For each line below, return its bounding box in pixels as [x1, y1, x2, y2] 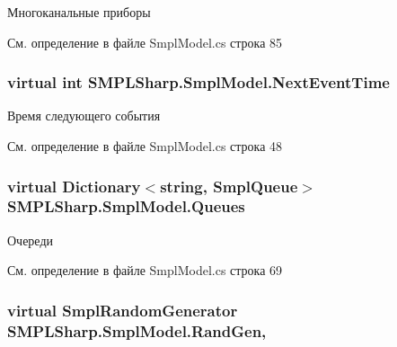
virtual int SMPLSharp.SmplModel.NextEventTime [7, 71, 390, 93]
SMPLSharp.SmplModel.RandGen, [7, 319, 267, 342]
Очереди [7, 230, 54, 249]
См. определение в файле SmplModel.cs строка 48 [7, 137, 283, 155]
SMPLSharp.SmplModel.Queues [7, 195, 245, 218]
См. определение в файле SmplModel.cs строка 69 [7, 261, 283, 280]
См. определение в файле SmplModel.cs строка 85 [7, 32, 283, 51]
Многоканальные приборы [7, 3, 151, 21]
